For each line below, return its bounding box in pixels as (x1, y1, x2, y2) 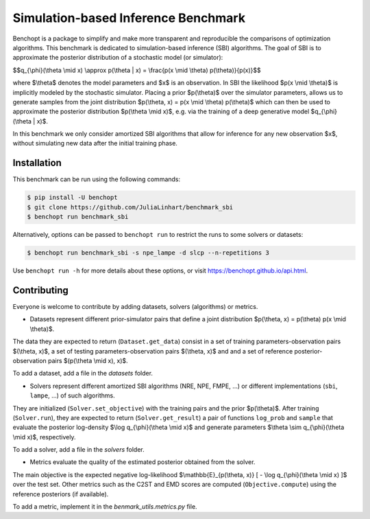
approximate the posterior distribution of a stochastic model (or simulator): (12, 54, 223, 62)
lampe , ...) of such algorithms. (29, 391, 116, 400)
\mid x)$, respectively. (12, 432, 76, 441)
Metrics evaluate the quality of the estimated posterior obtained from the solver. (29, 458, 256, 466)
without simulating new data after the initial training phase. (12, 139, 178, 148)
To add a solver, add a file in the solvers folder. (12, 446, 145, 454)
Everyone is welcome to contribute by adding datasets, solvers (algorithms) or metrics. (12, 302, 258, 310)
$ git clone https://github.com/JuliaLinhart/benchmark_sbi (27, 203, 234, 211)
